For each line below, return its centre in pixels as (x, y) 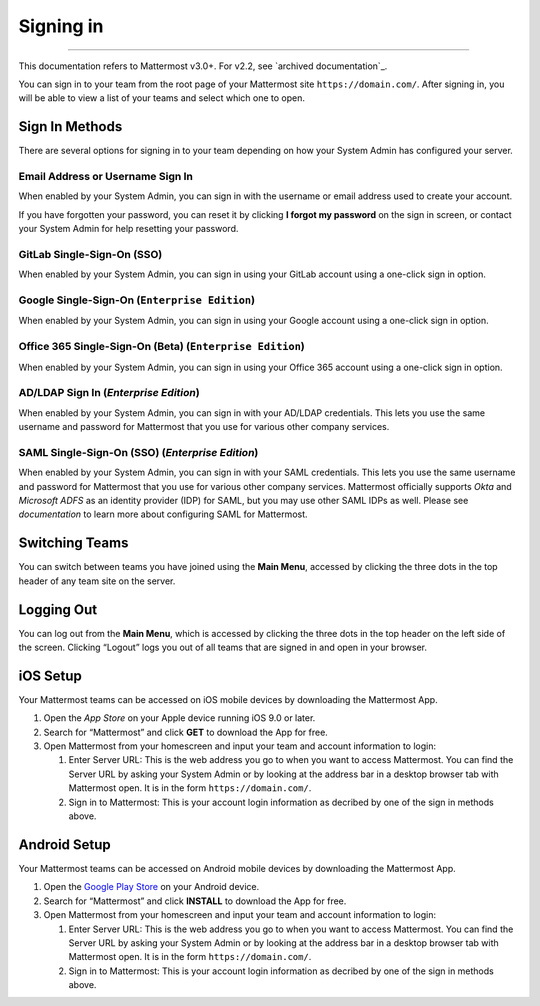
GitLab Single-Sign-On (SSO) (90, 254)
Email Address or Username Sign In (106, 176)
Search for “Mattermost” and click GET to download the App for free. (186, 732)
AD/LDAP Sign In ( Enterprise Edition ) (109, 393)
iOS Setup (50, 675)
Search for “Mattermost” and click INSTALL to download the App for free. (195, 901)
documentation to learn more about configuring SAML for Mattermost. (163, 514)
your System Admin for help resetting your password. (128, 229)
